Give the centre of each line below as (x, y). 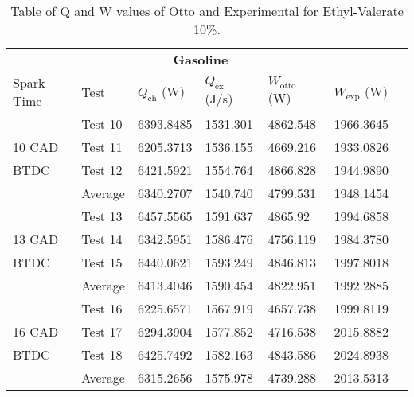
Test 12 (102, 170)
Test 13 (102, 216)
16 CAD (36, 331)
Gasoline (201, 59)
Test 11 (102, 147)
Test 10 (102, 124)
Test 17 (102, 331)
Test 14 (102, 239)
